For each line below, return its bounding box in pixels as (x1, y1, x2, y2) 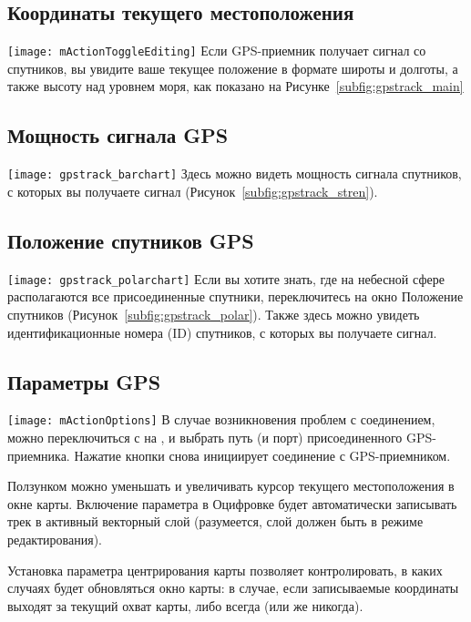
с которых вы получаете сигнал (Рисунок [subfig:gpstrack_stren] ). (7, 181, 378, 200)
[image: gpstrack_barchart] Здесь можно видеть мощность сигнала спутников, (7, 164, 462, 183)
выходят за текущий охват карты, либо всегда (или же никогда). (7, 596, 363, 615)
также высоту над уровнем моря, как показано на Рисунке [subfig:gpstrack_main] (7, 76, 464, 96)
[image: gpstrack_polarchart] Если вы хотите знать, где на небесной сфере (7, 269, 445, 288)
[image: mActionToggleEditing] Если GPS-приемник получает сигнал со (7, 41, 426, 60)
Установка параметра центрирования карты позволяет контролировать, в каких (7, 560, 443, 579)
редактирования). (7, 529, 102, 548)
